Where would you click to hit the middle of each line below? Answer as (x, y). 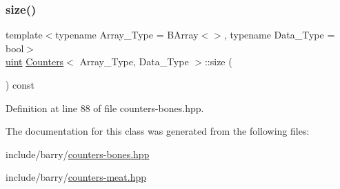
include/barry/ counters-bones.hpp (78, 154)
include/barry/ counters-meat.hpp (76, 177)
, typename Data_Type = (279, 35)
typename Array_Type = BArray (127, 35)
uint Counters (35, 62)
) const (20, 85)
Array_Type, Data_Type (134, 62)
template (24, 35)
